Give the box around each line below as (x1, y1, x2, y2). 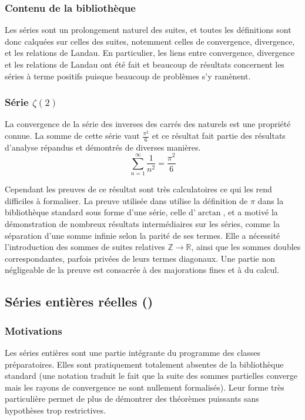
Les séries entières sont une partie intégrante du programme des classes (5, 346, 261, 359)
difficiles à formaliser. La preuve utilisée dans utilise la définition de (5, 194, 248, 206)
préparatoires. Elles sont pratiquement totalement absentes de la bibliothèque (5, 358, 284, 370)
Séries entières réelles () (5, 292, 153, 311)
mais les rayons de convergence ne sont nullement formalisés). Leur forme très (5, 381, 284, 393)
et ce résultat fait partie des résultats (152, 129, 286, 141)
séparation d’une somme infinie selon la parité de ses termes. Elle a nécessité (5, 229, 280, 241)
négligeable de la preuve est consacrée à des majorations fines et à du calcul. (5, 264, 280, 276)
